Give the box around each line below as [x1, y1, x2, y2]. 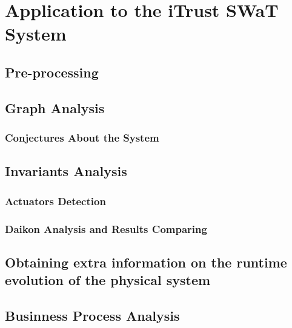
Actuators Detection [5, 193, 106, 208]
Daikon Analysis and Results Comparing [5, 221, 207, 236]
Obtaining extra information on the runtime [5, 252, 287, 271]
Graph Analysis [5, 98, 105, 117]
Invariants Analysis [5, 162, 127, 180]
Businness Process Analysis [5, 306, 180, 324]
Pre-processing [5, 62, 99, 81]
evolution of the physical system [5, 271, 211, 289]
